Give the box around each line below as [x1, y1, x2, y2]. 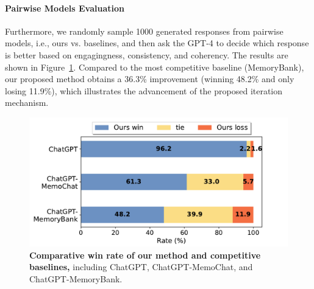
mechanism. [5, 96, 49, 109]
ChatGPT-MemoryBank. [29, 272, 123, 285]
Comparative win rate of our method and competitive [29, 248, 261, 261]
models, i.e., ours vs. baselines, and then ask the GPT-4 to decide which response [5, 37, 309, 49]
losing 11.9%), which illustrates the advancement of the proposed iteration [5, 84, 283, 97]
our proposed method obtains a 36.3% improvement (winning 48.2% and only [5, 72, 294, 85]
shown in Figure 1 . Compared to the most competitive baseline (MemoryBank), [5, 60, 304, 73]
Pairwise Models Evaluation [5, 1, 124, 14]
